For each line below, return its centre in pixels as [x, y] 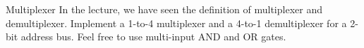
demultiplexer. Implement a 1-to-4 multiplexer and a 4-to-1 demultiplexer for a [176, 23]
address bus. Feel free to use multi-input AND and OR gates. [153, 37]
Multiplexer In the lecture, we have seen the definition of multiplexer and [164, 9]
